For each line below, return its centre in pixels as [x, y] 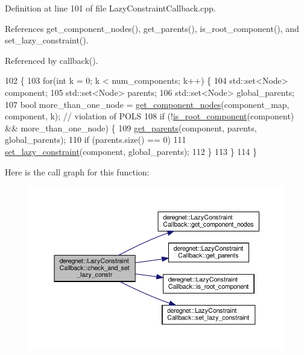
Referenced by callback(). [52, 60]
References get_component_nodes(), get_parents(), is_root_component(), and [152, 28]
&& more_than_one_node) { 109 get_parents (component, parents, [131, 127]
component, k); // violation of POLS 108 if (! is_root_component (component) [150, 116]
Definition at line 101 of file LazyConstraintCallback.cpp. [110, 8]
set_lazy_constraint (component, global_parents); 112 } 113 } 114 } [131, 151]
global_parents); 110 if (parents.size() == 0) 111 [96, 140]
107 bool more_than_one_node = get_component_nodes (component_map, [147, 104]
